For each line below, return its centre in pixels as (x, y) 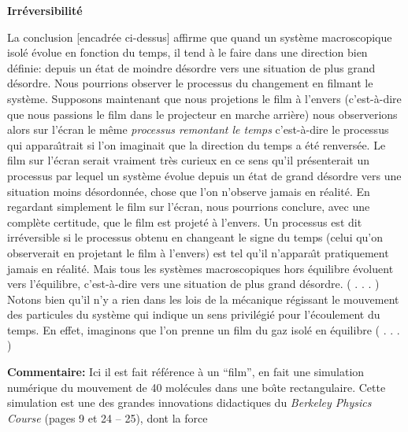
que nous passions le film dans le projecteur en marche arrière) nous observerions (202, 114)
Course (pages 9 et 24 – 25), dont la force (108, 417)
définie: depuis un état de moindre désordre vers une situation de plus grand (191, 67)
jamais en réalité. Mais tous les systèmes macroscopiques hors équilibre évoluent (200, 268)
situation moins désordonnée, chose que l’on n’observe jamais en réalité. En (189, 191)
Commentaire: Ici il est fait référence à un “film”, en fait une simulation (186, 372)
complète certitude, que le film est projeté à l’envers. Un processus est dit (185, 222)
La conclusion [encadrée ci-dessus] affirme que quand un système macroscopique (200, 37)
